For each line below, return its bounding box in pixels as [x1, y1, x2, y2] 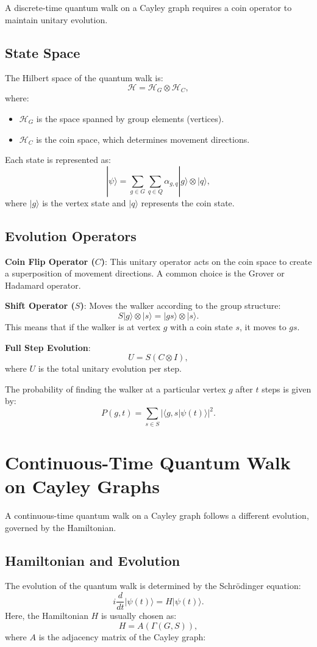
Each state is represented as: [5, 153, 111, 166]
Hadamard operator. [5, 278, 81, 291]
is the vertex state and [42, 196, 126, 209]
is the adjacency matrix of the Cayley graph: [38, 630, 206, 643]
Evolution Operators [5, 226, 137, 245]
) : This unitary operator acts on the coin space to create [101, 255, 312, 267]
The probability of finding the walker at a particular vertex [5, 382, 226, 395]
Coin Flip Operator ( [5, 255, 95, 267]
